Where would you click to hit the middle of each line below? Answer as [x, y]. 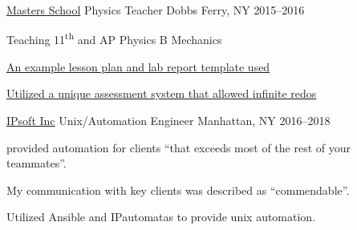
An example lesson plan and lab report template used [138, 66]
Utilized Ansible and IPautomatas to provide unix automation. [161, 217]
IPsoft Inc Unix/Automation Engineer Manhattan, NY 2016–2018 [168, 121]
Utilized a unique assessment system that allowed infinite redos [162, 93]
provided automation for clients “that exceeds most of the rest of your [179, 147]
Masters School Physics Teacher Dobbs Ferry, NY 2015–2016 [156, 10]
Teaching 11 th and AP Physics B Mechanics [114, 38]
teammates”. [37, 163]
